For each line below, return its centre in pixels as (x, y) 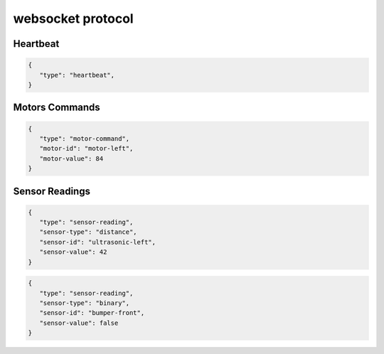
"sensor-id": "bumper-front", (92, 313)
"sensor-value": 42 (73, 252)
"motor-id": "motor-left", (86, 149)
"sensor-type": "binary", (85, 303)
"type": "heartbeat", (77, 75)
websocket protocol (74, 18)
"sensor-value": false (79, 323)
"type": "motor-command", (85, 138)
